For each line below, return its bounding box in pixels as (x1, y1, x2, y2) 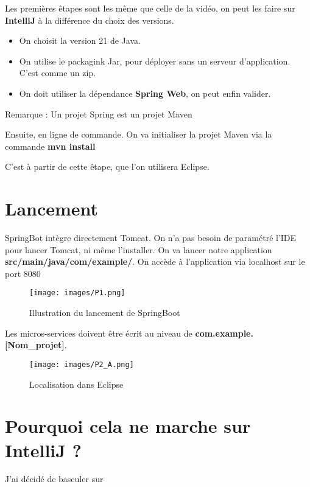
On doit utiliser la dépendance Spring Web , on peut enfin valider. (19, 86, 271, 99)
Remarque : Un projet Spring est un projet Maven (5, 107, 192, 120)
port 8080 (5, 267, 41, 279)
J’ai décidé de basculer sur (5, 472, 104, 485)
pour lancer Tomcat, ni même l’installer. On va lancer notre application (5, 243, 272, 256)
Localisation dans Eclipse (29, 377, 124, 390)
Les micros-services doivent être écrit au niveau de (5, 326, 192, 339)
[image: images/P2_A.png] (29, 360, 134, 369)
